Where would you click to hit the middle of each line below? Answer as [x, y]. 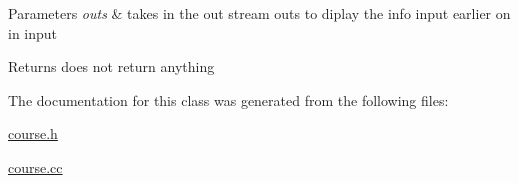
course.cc [35, 166]
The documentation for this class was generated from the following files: [228, 99]
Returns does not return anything [111, 66]
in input [33, 32]
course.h [33, 133]
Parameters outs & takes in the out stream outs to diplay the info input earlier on [259, 13]
